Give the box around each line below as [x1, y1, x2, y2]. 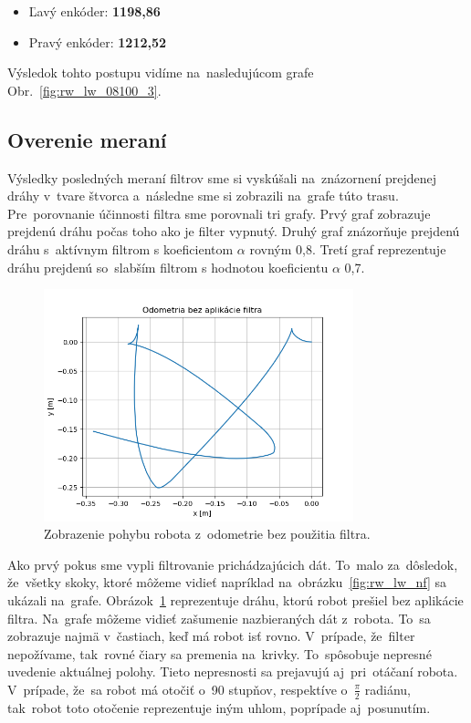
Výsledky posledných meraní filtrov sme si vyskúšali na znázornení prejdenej [7, 168, 437, 187]
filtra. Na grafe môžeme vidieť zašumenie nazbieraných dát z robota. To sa [7, 608, 431, 627]
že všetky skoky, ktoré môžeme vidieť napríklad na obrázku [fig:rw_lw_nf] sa [7, 573, 447, 592]
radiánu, [364, 679, 412, 698]
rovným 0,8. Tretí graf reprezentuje [249, 239, 446, 258]
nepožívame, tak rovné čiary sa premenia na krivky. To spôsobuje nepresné [7, 644, 432, 663]
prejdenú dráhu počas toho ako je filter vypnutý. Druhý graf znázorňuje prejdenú [7, 222, 460, 241]
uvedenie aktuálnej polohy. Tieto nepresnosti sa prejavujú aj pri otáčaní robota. [7, 662, 458, 681]
